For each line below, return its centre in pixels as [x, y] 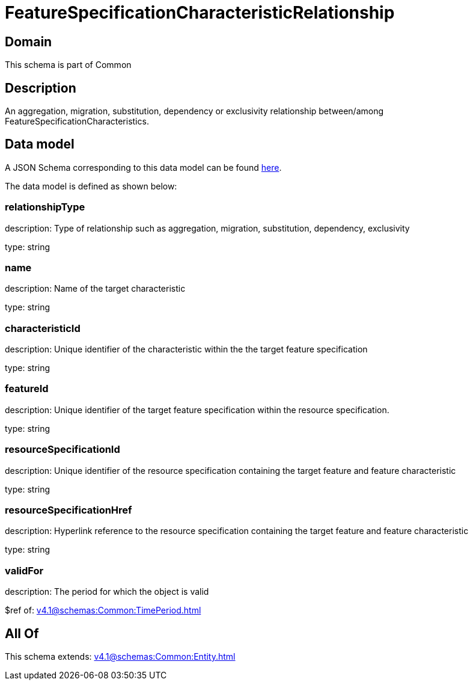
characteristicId [43, 328]
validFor [24, 570]
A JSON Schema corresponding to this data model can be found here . [143, 167]
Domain [29, 41]
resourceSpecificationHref [69, 510]
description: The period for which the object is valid [107, 592]
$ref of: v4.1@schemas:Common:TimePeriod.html [103, 610]
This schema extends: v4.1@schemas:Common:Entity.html [120, 656]
